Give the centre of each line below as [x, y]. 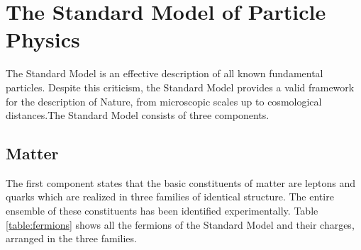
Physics [43, 39]
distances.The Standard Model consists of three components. [138, 115]
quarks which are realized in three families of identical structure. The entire [170, 197]
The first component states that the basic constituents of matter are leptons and [180, 182]
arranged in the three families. [71, 238]
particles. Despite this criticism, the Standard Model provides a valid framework [180, 87]
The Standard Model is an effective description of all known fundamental [165, 73]
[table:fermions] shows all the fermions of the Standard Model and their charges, [180, 224]
